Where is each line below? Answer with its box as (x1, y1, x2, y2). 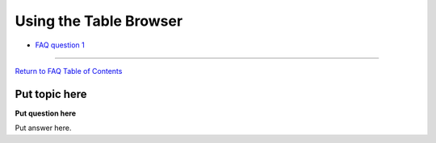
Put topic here (15, 87, 88, 100)
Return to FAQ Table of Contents (15, 66, 123, 76)
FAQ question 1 (35, 40, 85, 50)
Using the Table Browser (15, 12, 183, 30)
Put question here (15, 108, 77, 118)
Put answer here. (15, 123, 72, 133)
